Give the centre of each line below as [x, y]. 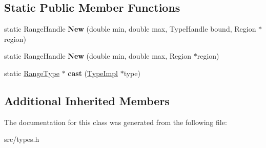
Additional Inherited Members [87, 100]
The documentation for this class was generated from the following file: [116, 122]
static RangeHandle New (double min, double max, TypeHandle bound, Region [130, 29]
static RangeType [32, 73]
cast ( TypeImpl [93, 73]
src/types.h [22, 139]
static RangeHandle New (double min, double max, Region [98, 56]
